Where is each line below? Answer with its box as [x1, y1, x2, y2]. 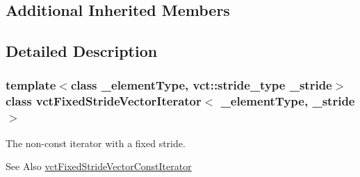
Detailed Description [6, 40, 158, 62]
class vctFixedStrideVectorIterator [6, 92, 202, 110]
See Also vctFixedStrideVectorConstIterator [6, 159, 192, 174]
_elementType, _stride [220, 92, 355, 110]
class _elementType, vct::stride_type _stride [70, 76, 332, 94]
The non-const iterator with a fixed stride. [6, 135, 186, 150]
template [6, 76, 56, 94]
